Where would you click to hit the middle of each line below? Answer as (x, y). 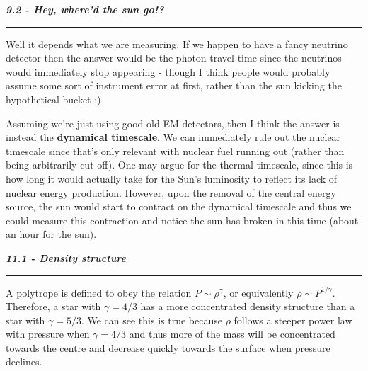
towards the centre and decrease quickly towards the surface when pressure (168, 347)
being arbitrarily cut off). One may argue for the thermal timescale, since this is (179, 165)
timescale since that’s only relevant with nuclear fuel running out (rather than (175, 150)
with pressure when (48, 334)
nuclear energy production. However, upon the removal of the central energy (171, 192)
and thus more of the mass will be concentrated (232, 334)
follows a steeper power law (293, 320)
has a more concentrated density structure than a (248, 306)
